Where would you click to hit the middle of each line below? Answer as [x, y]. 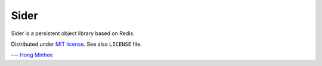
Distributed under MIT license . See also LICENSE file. [77, 44]
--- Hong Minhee [32, 55]
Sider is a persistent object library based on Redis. [73, 33]
